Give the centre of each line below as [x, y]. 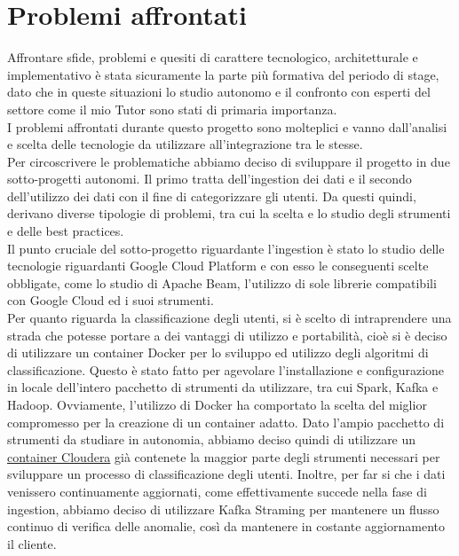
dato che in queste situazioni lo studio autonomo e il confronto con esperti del [219, 92]
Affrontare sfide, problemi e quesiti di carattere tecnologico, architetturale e [213, 57]
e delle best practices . [66, 231]
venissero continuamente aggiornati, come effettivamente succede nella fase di [217, 491]
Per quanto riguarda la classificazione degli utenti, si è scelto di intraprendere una [229, 318]
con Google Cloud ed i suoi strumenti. [111, 300]
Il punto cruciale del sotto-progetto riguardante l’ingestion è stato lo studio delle [226, 248]
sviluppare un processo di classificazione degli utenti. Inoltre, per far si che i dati [226, 474]
